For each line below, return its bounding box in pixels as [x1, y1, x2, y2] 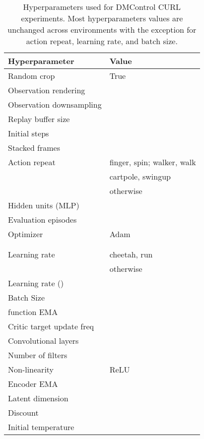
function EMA [8, 306, 58, 317]
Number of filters [8, 349, 68, 361]
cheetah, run [109, 249, 153, 260]
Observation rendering [8, 84, 85, 96]
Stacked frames [8, 142, 61, 153]
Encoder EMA [8, 378, 58, 389]
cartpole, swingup [109, 171, 171, 182]
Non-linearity [8, 364, 54, 375]
